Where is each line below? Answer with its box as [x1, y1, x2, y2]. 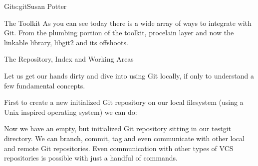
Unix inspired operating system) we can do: [4, 106, 137, 117]
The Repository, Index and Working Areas [4, 54, 134, 64]
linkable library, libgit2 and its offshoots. [4, 37, 128, 47]
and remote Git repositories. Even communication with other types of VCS [4, 143, 234, 153]
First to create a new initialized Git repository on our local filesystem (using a [4, 97, 244, 107]
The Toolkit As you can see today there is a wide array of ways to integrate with [4, 17, 252, 28]
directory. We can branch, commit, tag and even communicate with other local [4, 133, 245, 143]
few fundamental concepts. [4, 80, 85, 90]
